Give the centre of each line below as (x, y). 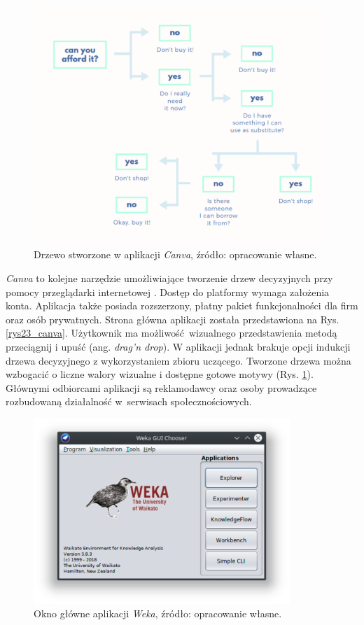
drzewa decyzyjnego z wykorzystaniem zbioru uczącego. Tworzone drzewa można (178, 360)
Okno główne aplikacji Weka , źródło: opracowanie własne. (158, 613)
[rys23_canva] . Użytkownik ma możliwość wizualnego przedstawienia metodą (171, 333)
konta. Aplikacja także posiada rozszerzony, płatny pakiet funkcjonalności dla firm (182, 306)
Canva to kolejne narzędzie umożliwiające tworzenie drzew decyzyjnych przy (169, 278)
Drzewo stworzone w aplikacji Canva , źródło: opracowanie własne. (175, 254)
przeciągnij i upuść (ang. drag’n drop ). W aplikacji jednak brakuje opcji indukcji (178, 346)
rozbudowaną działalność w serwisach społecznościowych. (129, 401)
